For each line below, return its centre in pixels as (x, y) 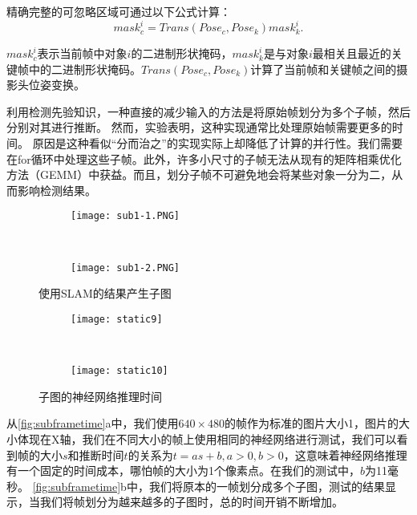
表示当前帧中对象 (82, 53)
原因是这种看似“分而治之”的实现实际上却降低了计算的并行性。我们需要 (217, 143)
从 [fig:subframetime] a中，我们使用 (93, 423)
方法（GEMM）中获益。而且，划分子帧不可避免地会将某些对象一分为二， (199, 174)
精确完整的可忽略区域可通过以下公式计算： (119, 11)
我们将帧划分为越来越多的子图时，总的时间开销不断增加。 (191, 502)
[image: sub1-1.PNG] (126, 216)
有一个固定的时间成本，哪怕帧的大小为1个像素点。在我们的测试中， (183, 470)
